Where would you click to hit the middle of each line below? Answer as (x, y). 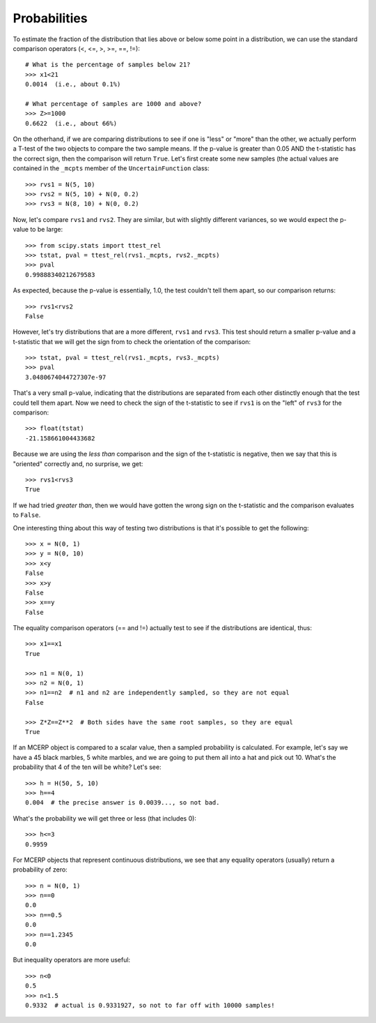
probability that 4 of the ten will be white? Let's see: (87, 767)
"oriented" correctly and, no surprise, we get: (78, 463)
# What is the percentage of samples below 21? (108, 65)
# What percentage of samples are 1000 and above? (113, 104)
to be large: (46, 230)
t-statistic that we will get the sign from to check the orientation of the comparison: (132, 341)
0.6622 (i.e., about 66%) (71, 123)
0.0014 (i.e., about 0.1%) (73, 84)
